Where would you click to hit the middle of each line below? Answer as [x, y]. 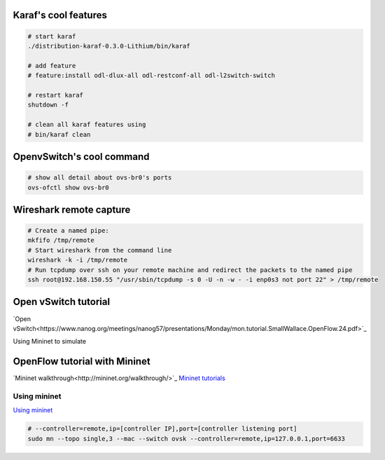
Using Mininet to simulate [50, 341]
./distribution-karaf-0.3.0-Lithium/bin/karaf [109, 46]
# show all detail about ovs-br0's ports [100, 178]
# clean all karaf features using [87, 125]
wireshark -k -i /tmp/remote [78, 260]
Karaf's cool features [60, 15]
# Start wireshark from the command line [100, 250]
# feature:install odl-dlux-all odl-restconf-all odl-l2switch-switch [152, 76]
